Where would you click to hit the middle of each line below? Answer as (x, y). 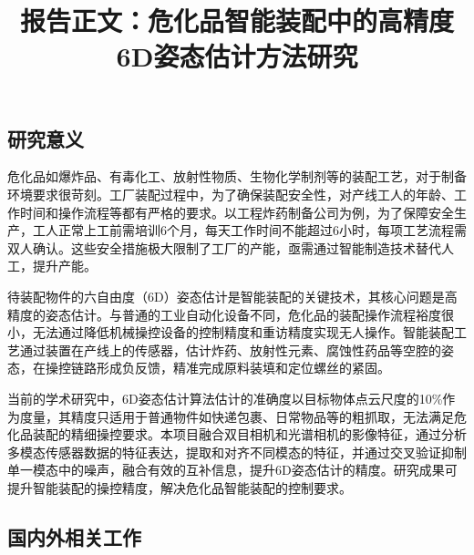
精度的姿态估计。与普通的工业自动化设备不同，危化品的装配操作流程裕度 (224, 314)
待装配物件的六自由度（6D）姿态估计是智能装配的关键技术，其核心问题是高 (232, 296)
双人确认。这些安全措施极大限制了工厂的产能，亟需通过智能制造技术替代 (224, 247)
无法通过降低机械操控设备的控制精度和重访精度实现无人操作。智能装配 (243, 332)
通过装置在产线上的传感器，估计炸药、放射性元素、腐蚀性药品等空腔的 (230, 349)
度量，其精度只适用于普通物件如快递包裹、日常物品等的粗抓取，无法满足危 (243, 416)
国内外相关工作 (74, 536)
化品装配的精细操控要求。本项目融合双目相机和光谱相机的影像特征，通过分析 (237, 434)
